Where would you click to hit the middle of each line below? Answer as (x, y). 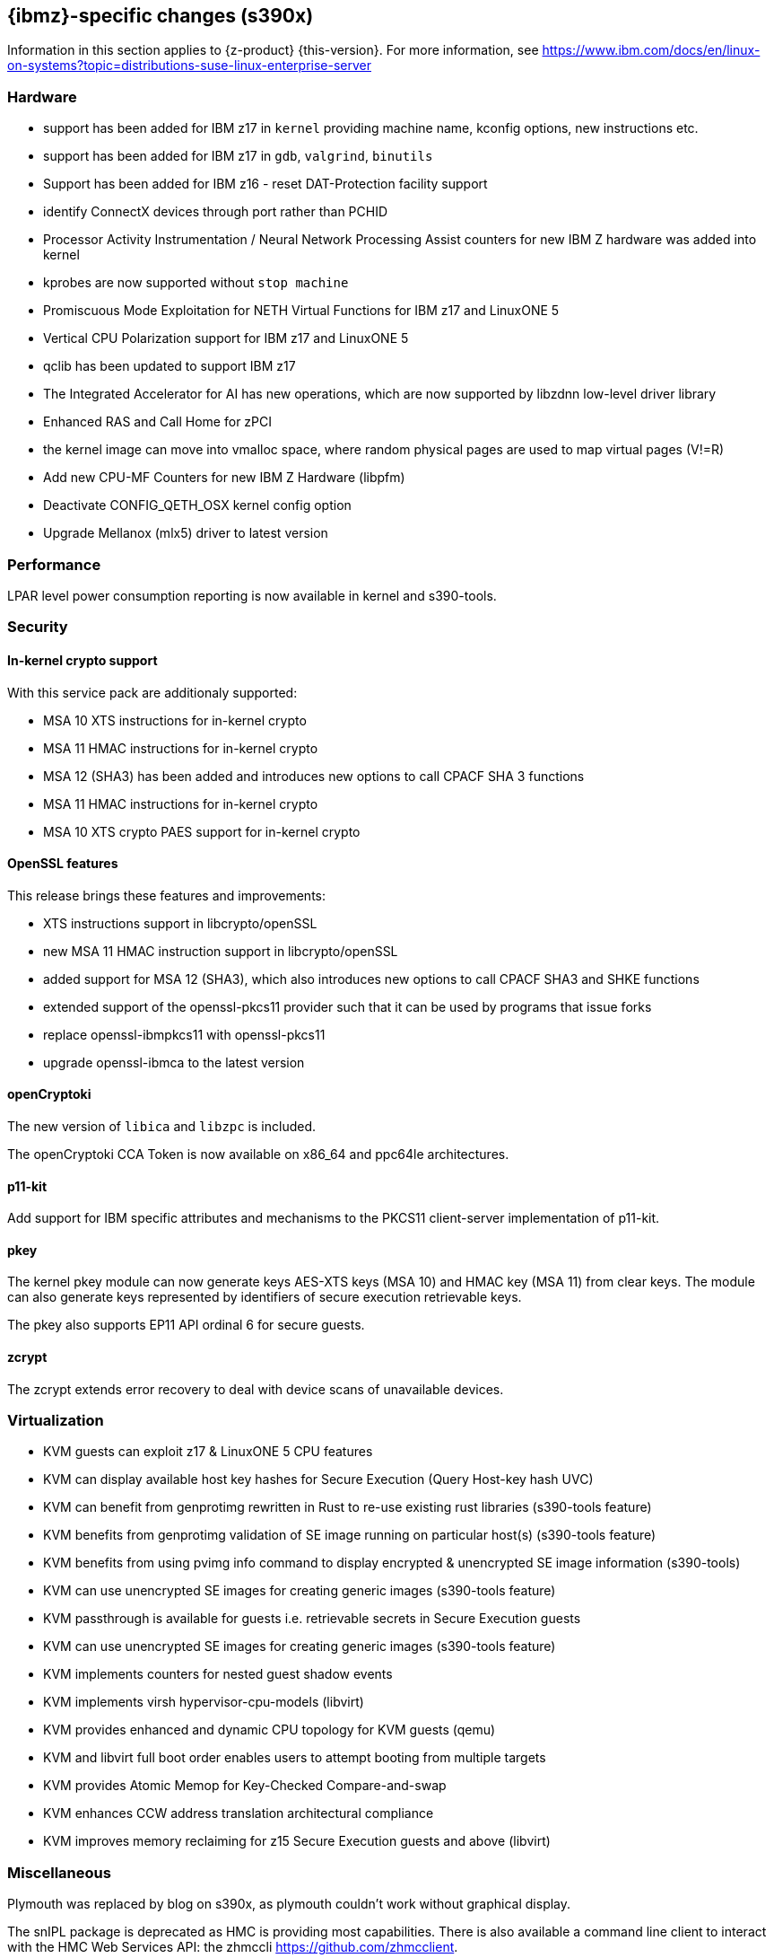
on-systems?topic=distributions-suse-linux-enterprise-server (189, 66)
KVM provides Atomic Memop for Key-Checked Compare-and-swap (245, 1786)
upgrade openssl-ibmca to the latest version (174, 1062)
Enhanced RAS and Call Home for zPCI (158, 422)
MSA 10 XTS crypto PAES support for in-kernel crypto (202, 831)
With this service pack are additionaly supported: (152, 692)
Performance (54, 564)
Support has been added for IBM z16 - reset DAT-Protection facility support (265, 184)
